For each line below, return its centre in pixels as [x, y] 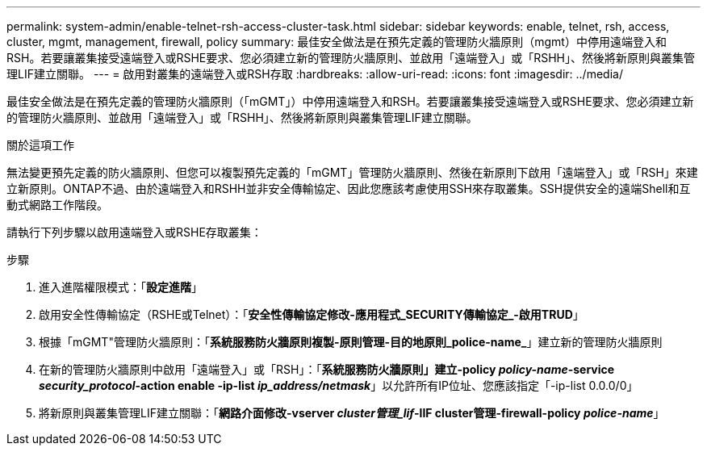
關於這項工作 [40, 145]
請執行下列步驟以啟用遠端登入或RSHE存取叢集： [134, 232]
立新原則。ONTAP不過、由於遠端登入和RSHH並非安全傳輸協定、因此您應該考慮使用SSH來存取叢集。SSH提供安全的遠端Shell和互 [349, 188]
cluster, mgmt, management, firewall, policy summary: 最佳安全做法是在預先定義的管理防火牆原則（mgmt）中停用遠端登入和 [337, 42]
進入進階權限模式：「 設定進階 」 [121, 287]
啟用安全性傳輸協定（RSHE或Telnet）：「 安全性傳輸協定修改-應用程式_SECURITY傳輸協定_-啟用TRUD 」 [312, 314]
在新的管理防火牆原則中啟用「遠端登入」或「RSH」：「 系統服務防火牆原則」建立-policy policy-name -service [327, 369]
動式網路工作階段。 [57, 205]
